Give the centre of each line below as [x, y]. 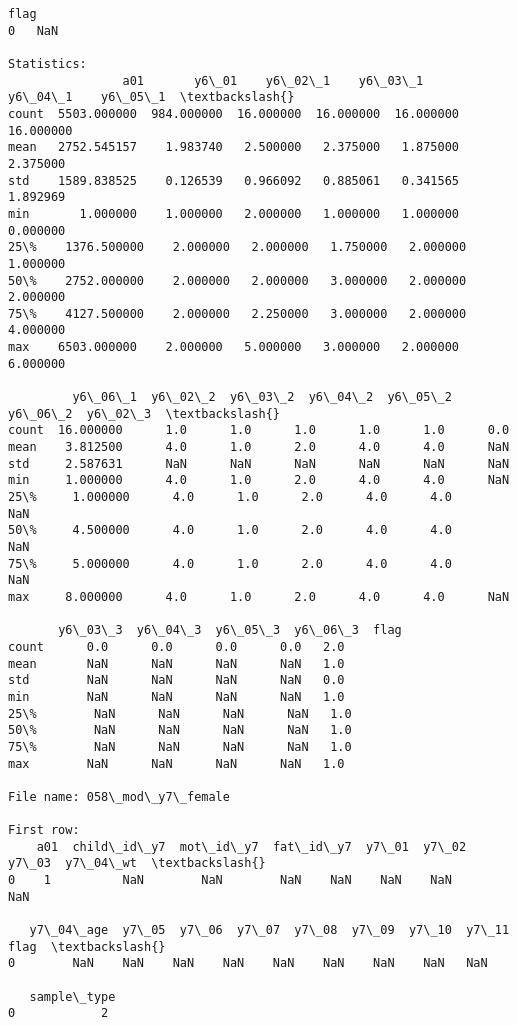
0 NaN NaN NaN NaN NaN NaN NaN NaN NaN [248, 963]
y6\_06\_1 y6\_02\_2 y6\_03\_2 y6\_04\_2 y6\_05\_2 [262, 397]
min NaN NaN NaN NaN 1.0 [176, 696]
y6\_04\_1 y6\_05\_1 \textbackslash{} [151, 97]
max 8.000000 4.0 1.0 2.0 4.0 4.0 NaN [259, 596]
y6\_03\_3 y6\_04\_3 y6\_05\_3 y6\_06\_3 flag [230, 630]
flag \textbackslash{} [87, 946]
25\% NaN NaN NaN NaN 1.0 [180, 713]
